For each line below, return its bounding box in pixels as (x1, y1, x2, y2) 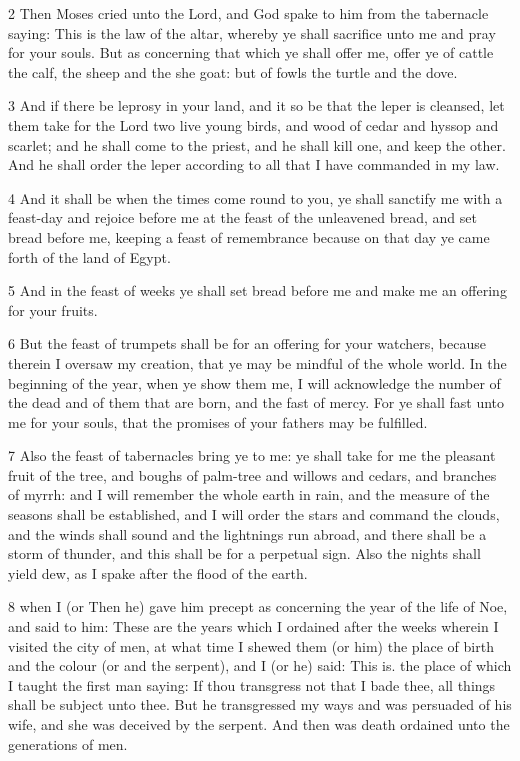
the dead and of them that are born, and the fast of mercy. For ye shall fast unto (8, 392, 505, 413)
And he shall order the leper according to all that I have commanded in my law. (8, 154, 500, 175)
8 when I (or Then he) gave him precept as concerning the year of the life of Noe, (8, 596, 508, 617)
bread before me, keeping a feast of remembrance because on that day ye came (8, 226, 490, 247)
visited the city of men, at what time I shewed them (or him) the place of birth (8, 635, 494, 656)
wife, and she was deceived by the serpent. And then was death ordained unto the (8, 714, 510, 734)
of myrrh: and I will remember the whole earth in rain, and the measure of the (8, 484, 490, 505)
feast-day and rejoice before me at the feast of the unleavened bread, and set (8, 207, 477, 228)
